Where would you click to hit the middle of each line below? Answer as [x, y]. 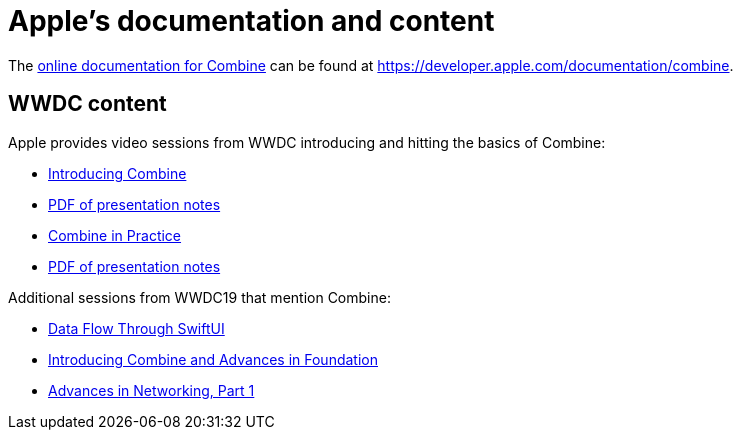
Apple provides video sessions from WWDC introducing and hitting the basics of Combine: [307, 142]
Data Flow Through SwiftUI [136, 328]
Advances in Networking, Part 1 [151, 390]
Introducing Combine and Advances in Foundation [213, 359]
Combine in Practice [115, 235]
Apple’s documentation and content [251, 21]
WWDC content [87, 104]
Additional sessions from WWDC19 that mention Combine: [199, 297]
